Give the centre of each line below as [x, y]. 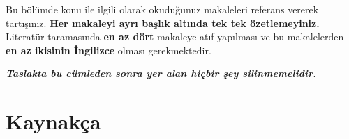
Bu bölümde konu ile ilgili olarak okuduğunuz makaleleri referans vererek [162, 9]
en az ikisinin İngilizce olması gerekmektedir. [109, 50]
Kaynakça [53, 121]
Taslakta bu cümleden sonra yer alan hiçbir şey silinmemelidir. [161, 73]
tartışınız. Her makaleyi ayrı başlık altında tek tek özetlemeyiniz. [163, 23]
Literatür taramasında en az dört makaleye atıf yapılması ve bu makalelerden [175, 36]
